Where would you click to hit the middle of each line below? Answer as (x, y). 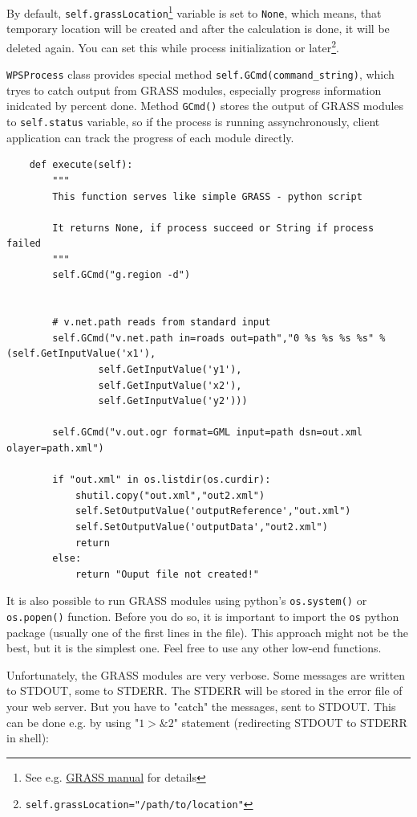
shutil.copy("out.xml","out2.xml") (170, 495)
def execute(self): (81, 165)
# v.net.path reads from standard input (162, 323)
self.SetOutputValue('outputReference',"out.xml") (213, 511)
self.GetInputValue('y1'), (170, 370)
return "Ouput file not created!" (167, 574)
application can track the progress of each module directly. (150, 137)
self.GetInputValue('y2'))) (173, 401)
